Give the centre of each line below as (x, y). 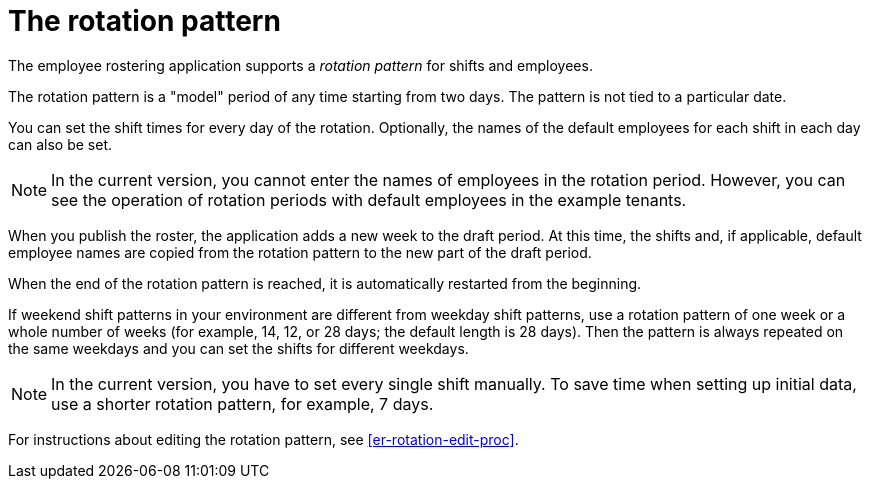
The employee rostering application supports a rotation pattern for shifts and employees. (300, 65)
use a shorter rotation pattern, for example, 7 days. (242, 403)
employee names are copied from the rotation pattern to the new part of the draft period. (300, 252)
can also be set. (60, 144)
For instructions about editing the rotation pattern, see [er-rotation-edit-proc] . (263, 439)
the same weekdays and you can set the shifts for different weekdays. (238, 348)
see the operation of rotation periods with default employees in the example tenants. (369, 199)
